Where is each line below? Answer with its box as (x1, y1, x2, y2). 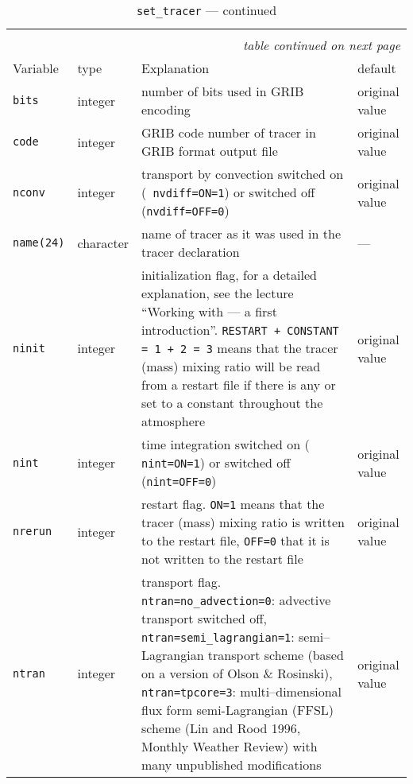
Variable (13, 59, 59, 77)
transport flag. (141, 572, 222, 591)
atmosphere (141, 412, 206, 430)
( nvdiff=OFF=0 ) (141, 201, 230, 219)
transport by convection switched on (141, 165, 344, 183)
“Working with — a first (141, 302, 277, 320)
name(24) (13, 236, 65, 249)
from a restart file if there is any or (141, 375, 336, 394)
